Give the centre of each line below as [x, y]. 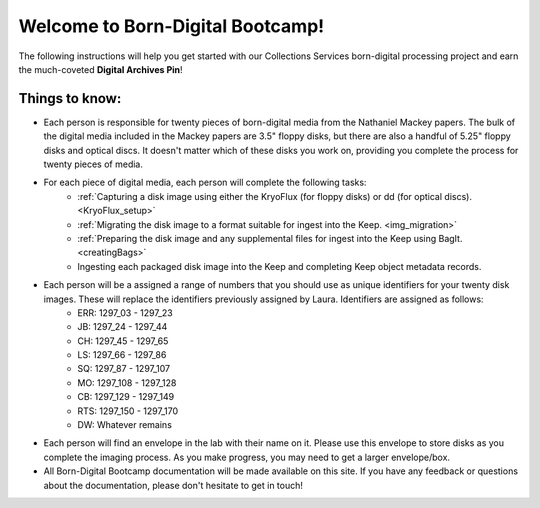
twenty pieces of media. [93, 164]
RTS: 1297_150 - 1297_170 [128, 411]
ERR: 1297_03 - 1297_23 [125, 312]
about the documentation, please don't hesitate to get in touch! [173, 485]
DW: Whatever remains [124, 425]
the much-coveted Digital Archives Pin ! [101, 69]
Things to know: [70, 98]
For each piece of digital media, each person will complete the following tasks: [205, 182]
